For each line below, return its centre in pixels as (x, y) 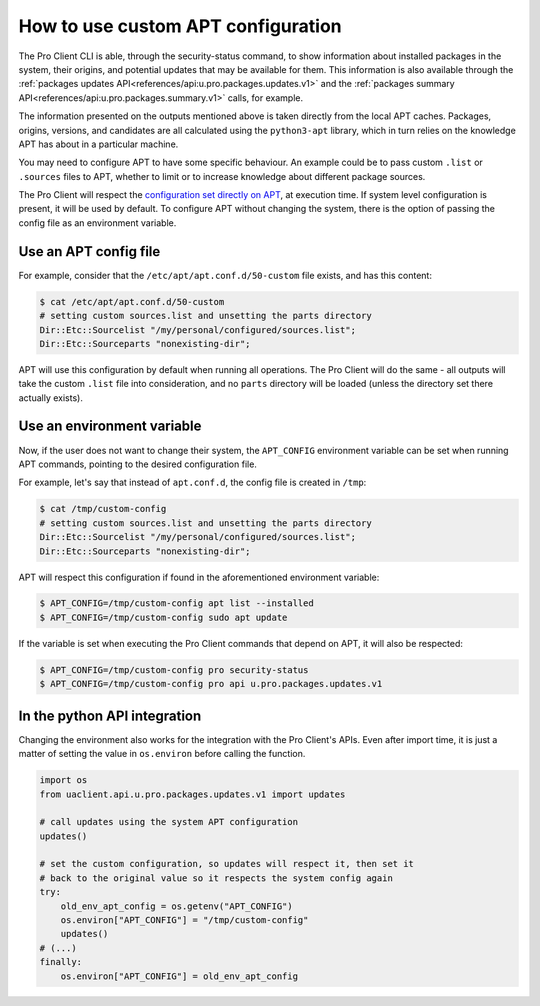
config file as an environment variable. (97, 222)
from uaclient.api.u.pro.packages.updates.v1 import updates (192, 794)
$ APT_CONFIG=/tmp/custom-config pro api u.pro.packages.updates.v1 (211, 684)
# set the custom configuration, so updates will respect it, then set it (227, 864)
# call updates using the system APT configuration (169, 822)
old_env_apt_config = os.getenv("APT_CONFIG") (177, 906)
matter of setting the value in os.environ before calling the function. (162, 754)
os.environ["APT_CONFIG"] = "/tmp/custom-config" (184, 920)
